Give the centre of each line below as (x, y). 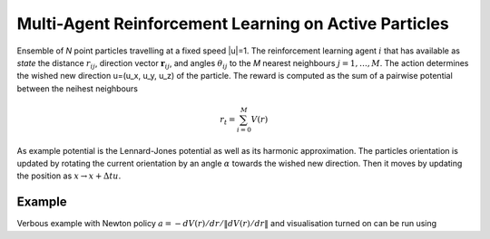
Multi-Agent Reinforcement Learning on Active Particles (233, 24)
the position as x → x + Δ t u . (69, 176)
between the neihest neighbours (77, 88)
